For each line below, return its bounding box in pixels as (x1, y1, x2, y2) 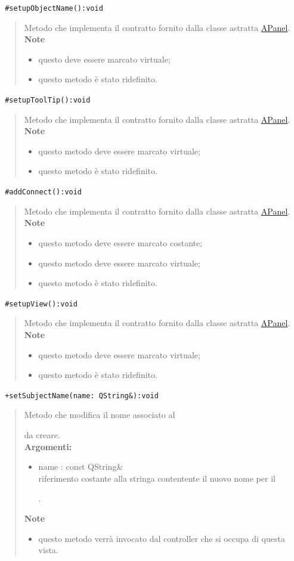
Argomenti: (24, 440, 72, 452)
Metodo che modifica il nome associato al (24, 408, 175, 421)
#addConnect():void (5, 188, 82, 197)
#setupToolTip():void (5, 96, 91, 105)
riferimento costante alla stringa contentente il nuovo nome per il (38, 472, 276, 484)
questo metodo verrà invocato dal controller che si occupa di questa (38, 532, 285, 544)
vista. (38, 544, 58, 556)
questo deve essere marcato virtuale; (38, 52, 171, 65)
